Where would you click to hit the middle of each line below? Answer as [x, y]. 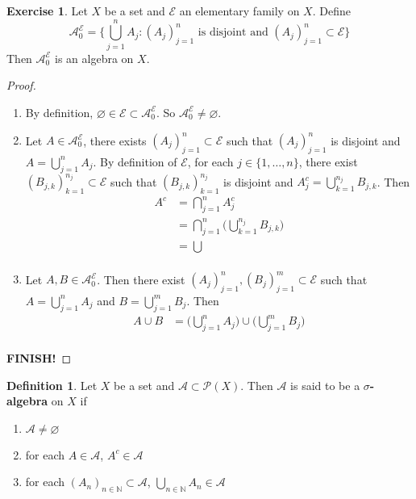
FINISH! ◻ [39, 358]
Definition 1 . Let [52, 385]
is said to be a [325, 385]
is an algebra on [94, 58]
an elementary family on [239, 10]
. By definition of [135, 161]
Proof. [21, 85]
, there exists [115, 140]
